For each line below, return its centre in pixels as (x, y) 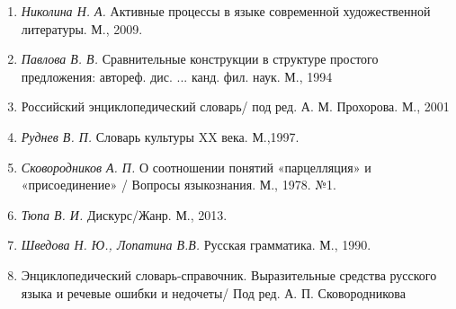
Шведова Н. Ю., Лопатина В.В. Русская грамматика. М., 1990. (196, 245)
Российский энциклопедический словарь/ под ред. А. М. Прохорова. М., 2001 (235, 106)
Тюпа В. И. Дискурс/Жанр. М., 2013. (124, 214)
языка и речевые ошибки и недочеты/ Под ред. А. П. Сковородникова (213, 292)
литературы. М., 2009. (82, 28)
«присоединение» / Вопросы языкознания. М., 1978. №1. (179, 185)
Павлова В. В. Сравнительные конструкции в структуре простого (200, 59)
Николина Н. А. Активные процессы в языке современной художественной (226, 11)
